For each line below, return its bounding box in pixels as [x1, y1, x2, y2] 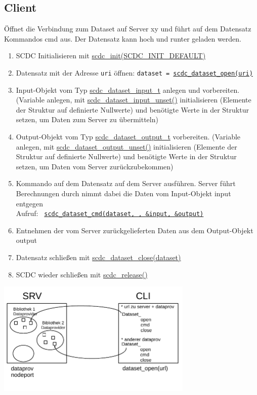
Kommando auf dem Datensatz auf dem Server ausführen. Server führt [16, 178, 236, 189]
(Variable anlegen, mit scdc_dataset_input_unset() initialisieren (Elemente [16, 94, 251, 105]
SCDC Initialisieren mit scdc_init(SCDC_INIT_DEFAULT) [16, 50, 206, 61]
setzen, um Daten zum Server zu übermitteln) [16, 114, 158, 125]
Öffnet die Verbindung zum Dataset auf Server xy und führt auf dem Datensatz [4, 23, 251, 34]
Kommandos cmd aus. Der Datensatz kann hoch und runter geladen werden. [4, 33, 241, 44]
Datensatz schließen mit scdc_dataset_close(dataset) [16, 252, 181, 263]
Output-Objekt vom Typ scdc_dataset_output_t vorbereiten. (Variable [16, 131, 241, 142]
